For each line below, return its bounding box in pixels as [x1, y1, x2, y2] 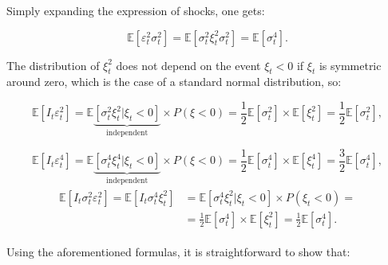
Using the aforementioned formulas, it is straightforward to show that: [6, 243, 350, 259]
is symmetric [319, 57, 382, 73]
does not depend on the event [116, 57, 261, 73]
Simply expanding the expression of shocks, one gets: [6, 2, 265, 18]
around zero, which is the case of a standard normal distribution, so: [6, 73, 342, 90]
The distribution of [6, 57, 100, 73]
